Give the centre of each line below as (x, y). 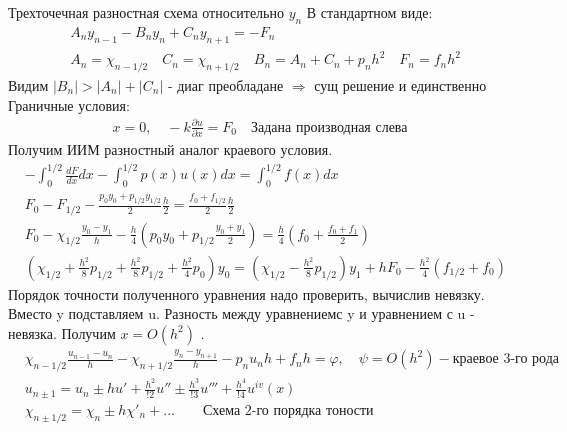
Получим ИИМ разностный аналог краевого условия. (170, 149)
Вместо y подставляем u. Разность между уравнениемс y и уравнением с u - (241, 313)
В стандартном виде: (369, 12)
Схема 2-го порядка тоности (288, 410)
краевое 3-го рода (506, 359)
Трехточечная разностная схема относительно (146, 12)
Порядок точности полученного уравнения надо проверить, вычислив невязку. (246, 293)
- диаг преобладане (225, 84)
